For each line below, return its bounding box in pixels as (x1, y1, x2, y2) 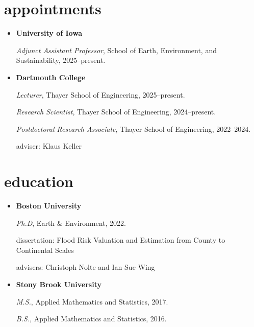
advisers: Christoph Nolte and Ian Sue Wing (16, 262, 155, 272)
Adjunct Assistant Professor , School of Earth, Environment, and (16, 44, 217, 55)
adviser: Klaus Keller (16, 141, 82, 151)
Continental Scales (16, 244, 74, 255)
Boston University (16, 200, 82, 211)
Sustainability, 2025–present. (16, 55, 106, 65)
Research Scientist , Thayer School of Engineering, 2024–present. (16, 106, 216, 117)
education (4, 171, 73, 192)
